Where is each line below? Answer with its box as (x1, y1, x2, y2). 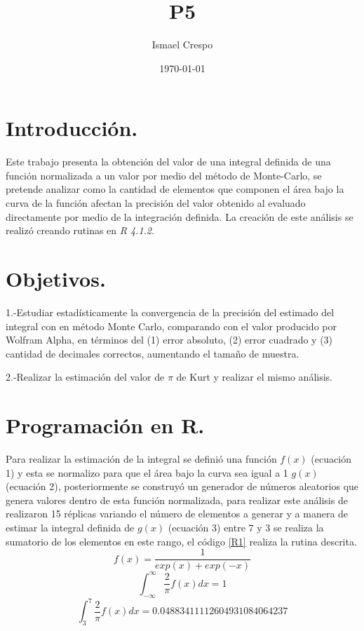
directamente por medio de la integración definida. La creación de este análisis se (6, 209, 353, 224)
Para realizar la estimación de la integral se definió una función (6, 452, 277, 466)
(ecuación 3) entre (168, 520, 245, 534)
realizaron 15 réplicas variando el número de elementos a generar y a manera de (6, 506, 349, 521)
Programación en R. (6, 411, 205, 440)
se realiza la (273, 520, 324, 534)
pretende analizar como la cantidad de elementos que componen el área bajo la (6, 182, 344, 196)
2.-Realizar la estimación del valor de (6, 369, 165, 384)
